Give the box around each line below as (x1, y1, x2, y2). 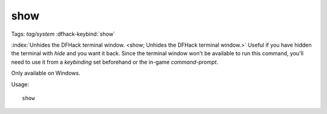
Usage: (11, 81, 30, 88)
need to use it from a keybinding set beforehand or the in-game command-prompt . (11, 58, 219, 65)
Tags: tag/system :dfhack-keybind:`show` (11, 30, 115, 38)
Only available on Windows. (11, 70, 81, 77)
